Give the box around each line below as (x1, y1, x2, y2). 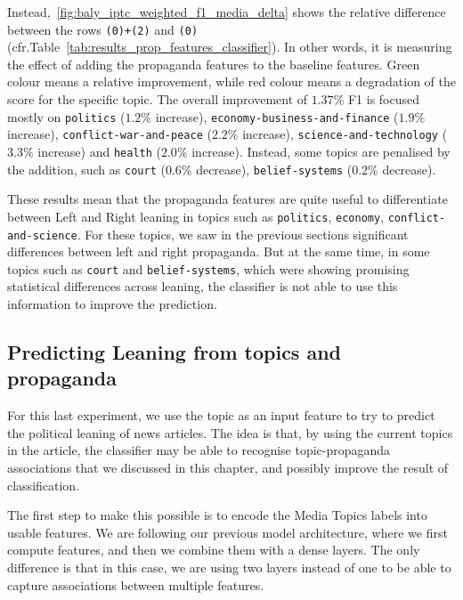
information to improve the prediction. (7, 295, 217, 312)
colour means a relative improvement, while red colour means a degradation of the (7, 72, 456, 91)
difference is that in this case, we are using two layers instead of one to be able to (7, 557, 451, 576)
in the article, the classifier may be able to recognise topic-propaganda (7, 441, 391, 459)
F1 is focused (347, 90, 420, 109)
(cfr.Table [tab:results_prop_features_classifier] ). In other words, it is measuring (7, 37, 452, 56)
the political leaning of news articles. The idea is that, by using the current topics (7, 423, 453, 442)
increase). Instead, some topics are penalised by (191, 142, 451, 160)
